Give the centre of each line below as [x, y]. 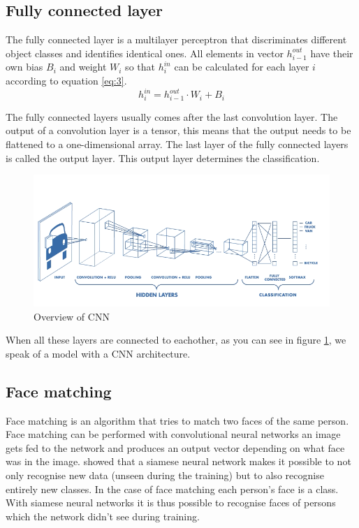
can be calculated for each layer [242, 67]
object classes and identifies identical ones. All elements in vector [145, 53]
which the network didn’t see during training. [103, 516]
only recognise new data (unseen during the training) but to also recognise [165, 475]
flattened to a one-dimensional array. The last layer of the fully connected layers [177, 144]
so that [140, 67]
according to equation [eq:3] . [66, 80]
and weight [83, 67]
